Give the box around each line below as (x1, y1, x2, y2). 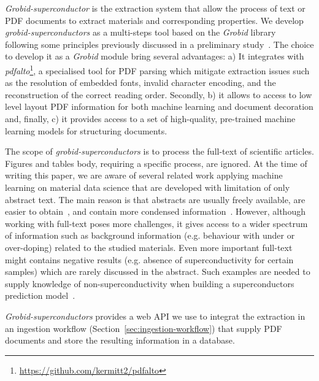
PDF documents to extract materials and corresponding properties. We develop (5, 13, 304, 26)
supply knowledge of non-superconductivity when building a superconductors (5, 277, 294, 290)
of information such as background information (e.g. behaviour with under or (5, 229, 295, 242)
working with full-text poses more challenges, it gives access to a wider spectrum (5, 217, 308, 229)
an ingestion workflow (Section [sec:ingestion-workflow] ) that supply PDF (5, 321, 282, 334)
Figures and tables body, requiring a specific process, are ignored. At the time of (5, 156, 307, 169)
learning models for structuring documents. (5, 124, 167, 137)
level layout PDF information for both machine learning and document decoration (5, 100, 313, 113)
